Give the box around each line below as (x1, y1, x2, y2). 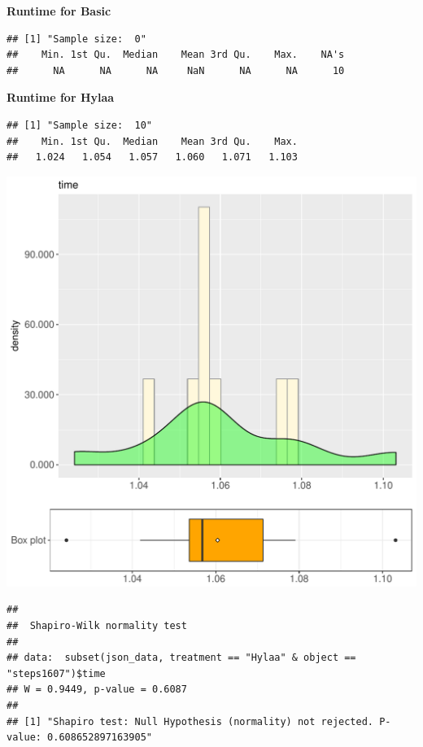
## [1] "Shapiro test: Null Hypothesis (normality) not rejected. (7, 715, 374, 727)
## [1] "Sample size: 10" (7, 119, 152, 131)
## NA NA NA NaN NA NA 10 (7, 64, 345, 76)
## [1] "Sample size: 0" (7, 33, 146, 45)
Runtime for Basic (7, 2, 111, 19)
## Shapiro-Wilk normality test (7, 619, 187, 631)
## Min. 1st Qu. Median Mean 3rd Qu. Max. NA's (7, 49, 345, 61)
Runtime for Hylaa (7, 89, 115, 106)
